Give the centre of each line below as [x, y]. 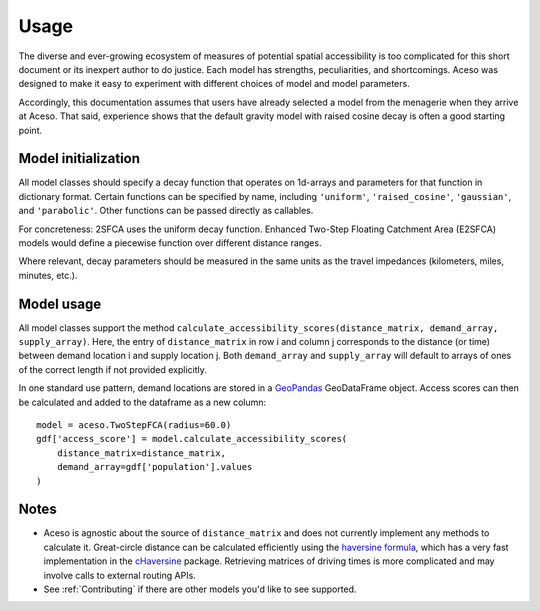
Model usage [60, 303]
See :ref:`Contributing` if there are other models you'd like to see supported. [200, 589]
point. [30, 130]
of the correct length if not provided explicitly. [112, 369]
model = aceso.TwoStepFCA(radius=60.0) [134, 425]
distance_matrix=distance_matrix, [141, 453]
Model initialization [79, 158]
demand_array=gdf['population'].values [154, 467]
